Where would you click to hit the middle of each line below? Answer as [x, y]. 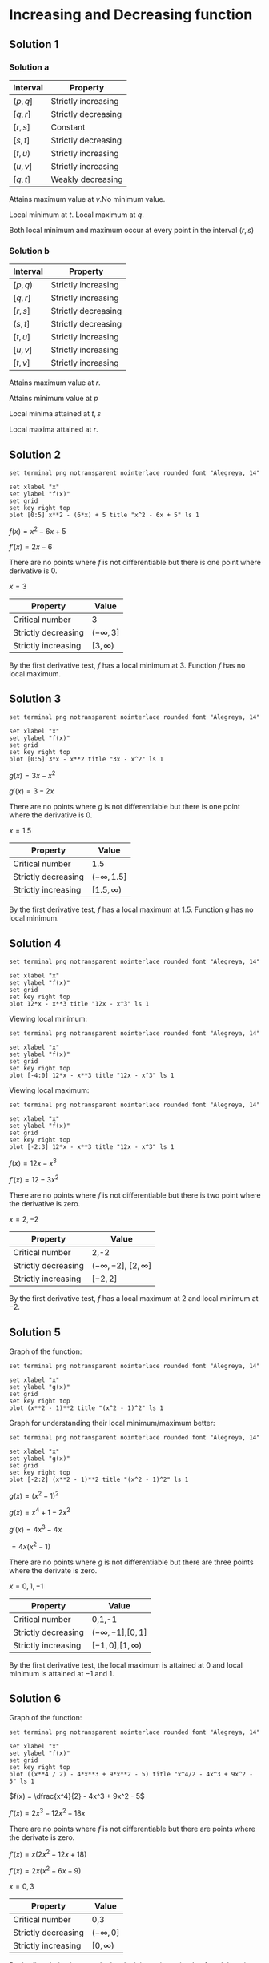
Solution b [30, 251]
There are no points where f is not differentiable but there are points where [132, 1829]
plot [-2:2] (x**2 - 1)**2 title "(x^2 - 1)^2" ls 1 [99, 1480]
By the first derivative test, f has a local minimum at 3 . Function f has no [127, 665]
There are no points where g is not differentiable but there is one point [125, 807]
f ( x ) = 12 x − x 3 [33, 1162]
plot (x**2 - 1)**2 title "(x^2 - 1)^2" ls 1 [86, 1408]
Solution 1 [34, 44]
